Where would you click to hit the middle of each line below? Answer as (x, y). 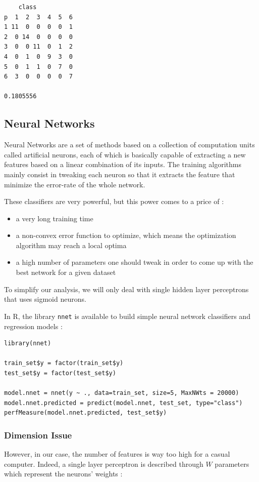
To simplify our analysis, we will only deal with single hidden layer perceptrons (126, 289)
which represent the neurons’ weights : (63, 474)
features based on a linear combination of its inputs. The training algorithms (123, 164)
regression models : (33, 326)
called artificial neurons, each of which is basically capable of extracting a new (125, 154)
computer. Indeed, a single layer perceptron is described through (104, 464)
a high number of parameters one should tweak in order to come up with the (135, 262)
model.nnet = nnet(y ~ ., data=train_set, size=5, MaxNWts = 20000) (122, 393)
